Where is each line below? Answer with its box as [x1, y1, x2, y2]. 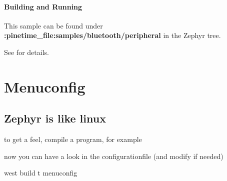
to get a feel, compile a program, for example [4, 134, 142, 144]
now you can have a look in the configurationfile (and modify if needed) [4, 150, 223, 161]
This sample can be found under [4, 20, 103, 30]
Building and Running [4, 1, 82, 11]
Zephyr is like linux [4, 110, 106, 126]
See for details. [4, 46, 49, 57]
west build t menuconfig [4, 167, 77, 178]
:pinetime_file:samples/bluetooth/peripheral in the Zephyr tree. [4, 30, 221, 40]
